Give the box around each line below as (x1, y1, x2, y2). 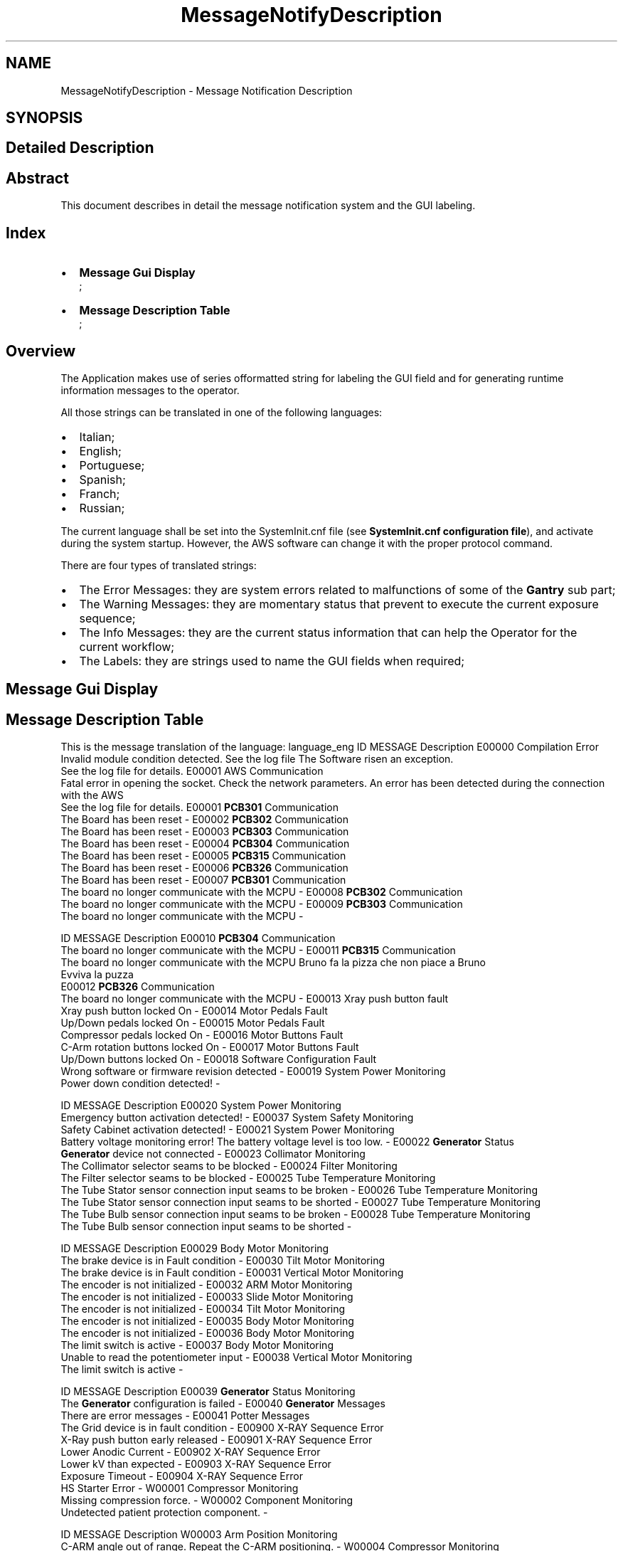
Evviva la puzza (60, 968, 134, 981)
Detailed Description (6, 139, 154, 157)
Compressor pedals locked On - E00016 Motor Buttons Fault (60, 1029, 344, 1042)
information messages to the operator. (60, 383, 240, 396)
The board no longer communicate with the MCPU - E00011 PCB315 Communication (60, 944, 456, 957)
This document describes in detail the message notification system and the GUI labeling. (60, 199, 476, 212)
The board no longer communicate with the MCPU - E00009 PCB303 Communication (60, 898, 463, 911)
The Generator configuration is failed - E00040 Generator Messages (60, 1397, 385, 1410)
